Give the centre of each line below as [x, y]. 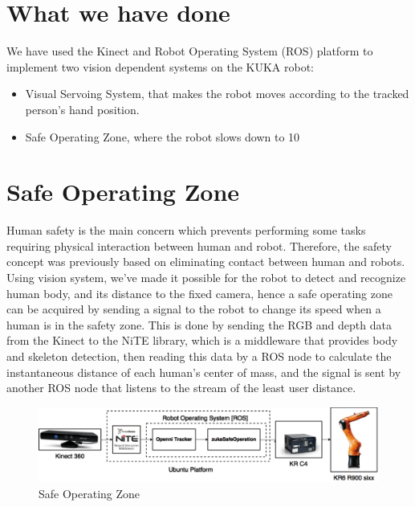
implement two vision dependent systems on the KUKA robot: [160, 66]
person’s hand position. [82, 109]
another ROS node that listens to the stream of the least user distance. [181, 388]
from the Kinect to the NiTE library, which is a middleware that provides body [202, 340]
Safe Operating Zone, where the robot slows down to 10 [163, 136]
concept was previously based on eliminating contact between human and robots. [206, 262]
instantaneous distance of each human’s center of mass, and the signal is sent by [204, 372]
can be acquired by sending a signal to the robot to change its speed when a [194, 309]
